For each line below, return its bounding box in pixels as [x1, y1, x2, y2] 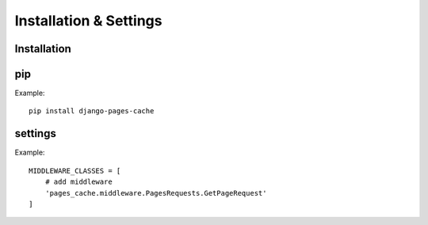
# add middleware [44, 177, 113, 186]
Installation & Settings [14, 12, 162, 29]
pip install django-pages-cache [29, 107, 155, 116]
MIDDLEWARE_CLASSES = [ [29, 166, 121, 175]
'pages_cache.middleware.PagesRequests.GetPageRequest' [44, 189, 267, 197]
